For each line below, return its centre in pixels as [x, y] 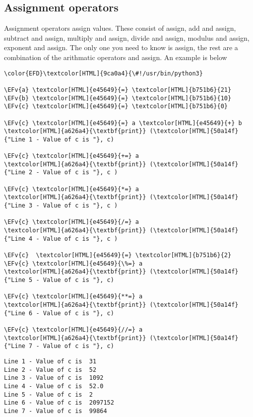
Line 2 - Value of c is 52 [50, 370]
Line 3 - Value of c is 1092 [54, 378]
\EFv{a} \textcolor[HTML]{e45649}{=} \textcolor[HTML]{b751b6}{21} [118, 90]
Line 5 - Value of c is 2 [48, 394]
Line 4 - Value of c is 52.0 [54, 386]
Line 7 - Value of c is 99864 [56, 411]
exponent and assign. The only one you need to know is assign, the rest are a [121, 47]
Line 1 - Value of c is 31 [50, 361]
